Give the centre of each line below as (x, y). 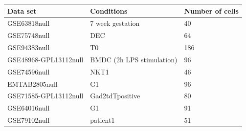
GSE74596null (29, 71)
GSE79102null (29, 120)
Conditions (109, 10)
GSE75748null (29, 35)
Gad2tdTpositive (115, 96)
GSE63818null (29, 23)
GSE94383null (29, 47)
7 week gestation (115, 23)
